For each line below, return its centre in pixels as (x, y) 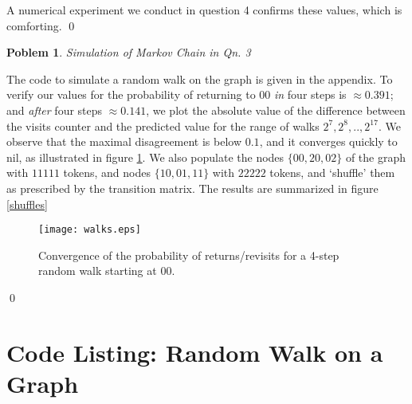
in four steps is (310, 94)
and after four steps (55, 110)
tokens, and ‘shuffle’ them (332, 173)
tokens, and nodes (107, 173)
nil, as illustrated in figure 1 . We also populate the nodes (145, 157)
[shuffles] (27, 204)
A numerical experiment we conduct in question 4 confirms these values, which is (204, 10)
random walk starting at (98, 271)
